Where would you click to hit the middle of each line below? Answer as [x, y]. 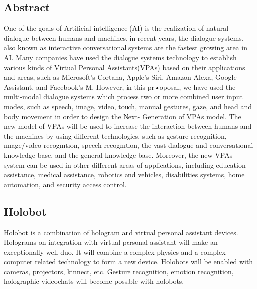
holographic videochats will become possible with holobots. [94, 281]
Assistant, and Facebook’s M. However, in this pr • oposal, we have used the [120, 86]
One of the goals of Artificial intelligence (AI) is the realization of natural [116, 28]
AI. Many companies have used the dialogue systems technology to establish [120, 57]
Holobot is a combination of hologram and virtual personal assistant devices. [121, 232]
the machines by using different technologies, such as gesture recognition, [115, 135]
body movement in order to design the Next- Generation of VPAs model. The [123, 116]
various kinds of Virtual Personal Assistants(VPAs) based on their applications [125, 67]
